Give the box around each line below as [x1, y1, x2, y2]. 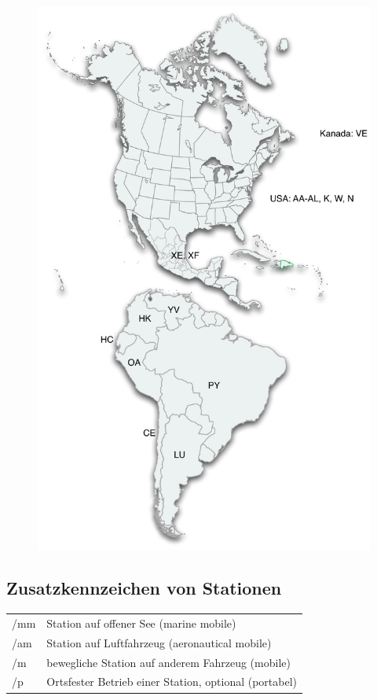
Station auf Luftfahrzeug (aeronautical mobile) [46, 634, 272, 650]
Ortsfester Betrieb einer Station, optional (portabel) [46, 673, 298, 690]
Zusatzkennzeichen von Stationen [6, 576, 282, 600]
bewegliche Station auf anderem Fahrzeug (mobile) [46, 654, 291, 670]
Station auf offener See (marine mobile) [46, 614, 236, 631]
